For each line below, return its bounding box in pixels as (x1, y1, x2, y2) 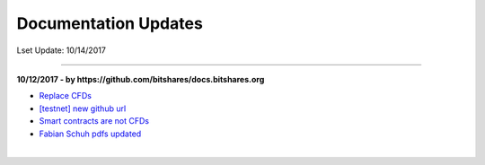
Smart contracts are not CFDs (39, 116, 150, 126)
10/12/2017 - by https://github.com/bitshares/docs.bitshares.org (16, 74, 265, 84)
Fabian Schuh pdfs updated (39, 128, 142, 139)
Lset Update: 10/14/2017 (16, 45, 107, 56)
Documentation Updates (16, 13, 204, 33)
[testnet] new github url (39, 103, 127, 114)
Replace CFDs (39, 91, 92, 101)
